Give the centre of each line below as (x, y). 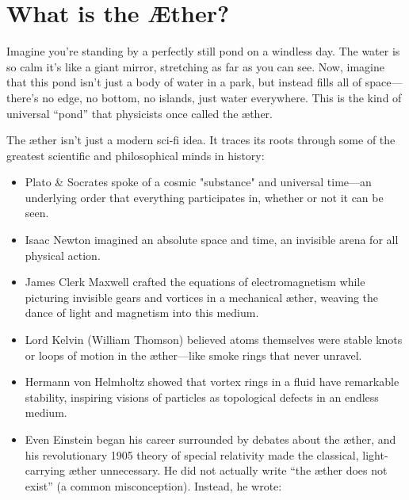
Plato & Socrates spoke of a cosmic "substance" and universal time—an (198, 182)
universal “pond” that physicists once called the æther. (140, 113)
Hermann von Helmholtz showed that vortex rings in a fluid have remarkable (212, 382)
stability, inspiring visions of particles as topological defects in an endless (202, 397)
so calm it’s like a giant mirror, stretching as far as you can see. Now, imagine (195, 66)
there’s (23, 97)
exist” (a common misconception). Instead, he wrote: (153, 485)
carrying (45, 470)
